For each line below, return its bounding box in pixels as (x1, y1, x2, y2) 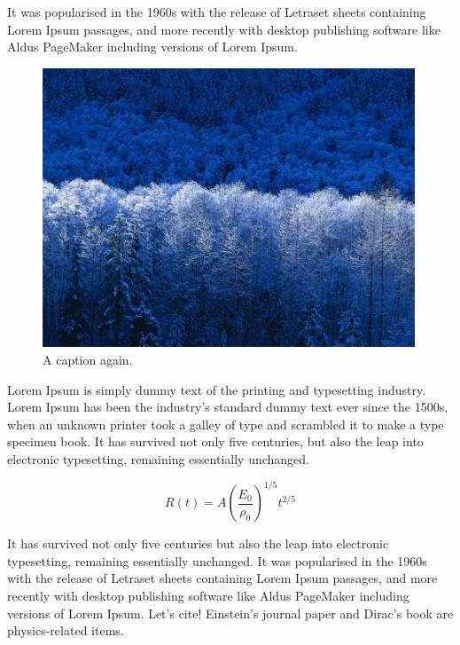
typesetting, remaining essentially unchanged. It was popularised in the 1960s (7, 551, 427, 570)
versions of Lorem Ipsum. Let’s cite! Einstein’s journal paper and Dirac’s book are (7, 603, 454, 622)
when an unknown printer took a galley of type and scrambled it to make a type (7, 414, 444, 433)
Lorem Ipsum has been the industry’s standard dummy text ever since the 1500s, (7, 397, 448, 416)
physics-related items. (7, 621, 124, 640)
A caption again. (43, 350, 133, 369)
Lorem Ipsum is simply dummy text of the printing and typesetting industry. (7, 380, 426, 398)
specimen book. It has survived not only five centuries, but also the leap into (7, 432, 424, 451)
